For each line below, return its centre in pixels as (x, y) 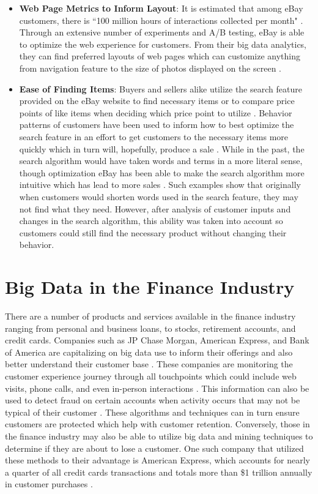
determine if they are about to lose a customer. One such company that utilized (154, 448)
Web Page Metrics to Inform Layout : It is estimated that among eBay (161, 8)
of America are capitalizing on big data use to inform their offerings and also (149, 352)
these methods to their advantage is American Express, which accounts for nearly (157, 460)
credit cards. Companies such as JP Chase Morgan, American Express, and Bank (157, 340)
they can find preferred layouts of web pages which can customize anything (160, 56)
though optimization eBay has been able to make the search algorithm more (162, 172)
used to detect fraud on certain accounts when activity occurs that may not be (153, 400)
